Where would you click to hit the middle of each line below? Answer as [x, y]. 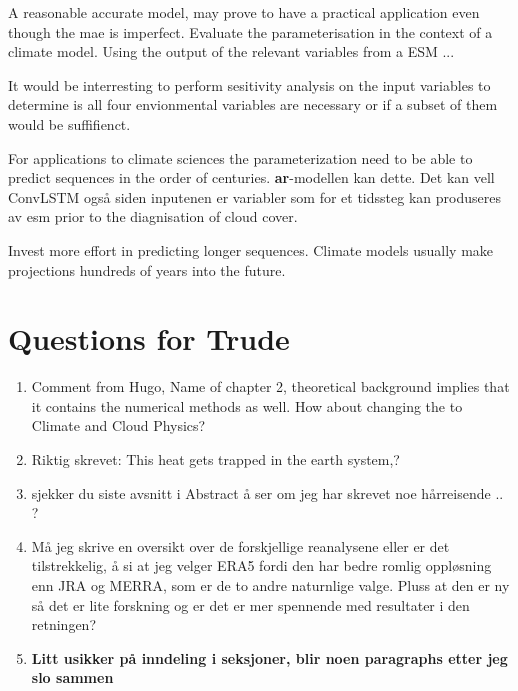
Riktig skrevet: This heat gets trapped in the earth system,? [215, 459]
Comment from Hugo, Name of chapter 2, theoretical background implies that [270, 386]
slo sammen [72, 677]
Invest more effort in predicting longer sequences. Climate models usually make [251, 249]
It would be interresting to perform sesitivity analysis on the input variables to [249, 84]
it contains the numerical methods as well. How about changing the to [247, 405]
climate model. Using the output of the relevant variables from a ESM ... [231, 51]
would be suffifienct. [69, 123]
